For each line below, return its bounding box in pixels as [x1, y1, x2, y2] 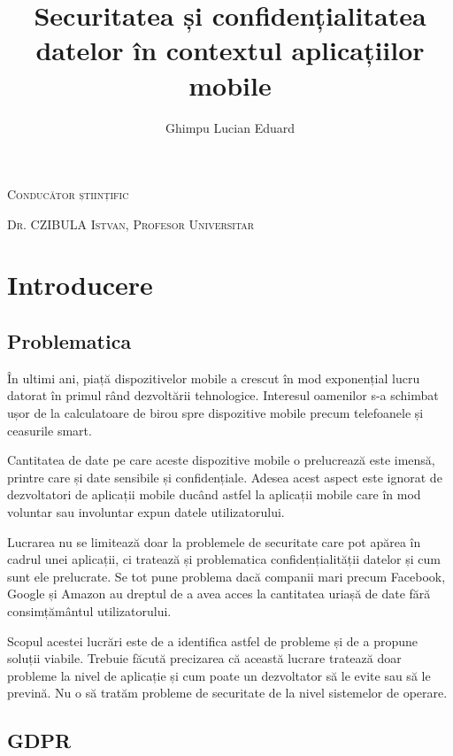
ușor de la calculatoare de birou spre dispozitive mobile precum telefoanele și [7, 404, 424, 422]
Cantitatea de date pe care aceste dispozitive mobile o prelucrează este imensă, [7, 451, 435, 469]
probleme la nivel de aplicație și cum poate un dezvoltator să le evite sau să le [7, 666, 431, 684]
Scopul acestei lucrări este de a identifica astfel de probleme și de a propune [7, 631, 418, 650]
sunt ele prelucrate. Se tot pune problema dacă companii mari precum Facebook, [7, 567, 446, 585]
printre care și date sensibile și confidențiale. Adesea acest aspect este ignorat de [7, 467, 442, 486]
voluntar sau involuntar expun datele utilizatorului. [7, 503, 285, 521]
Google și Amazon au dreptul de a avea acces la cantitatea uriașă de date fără [7, 584, 431, 603]
